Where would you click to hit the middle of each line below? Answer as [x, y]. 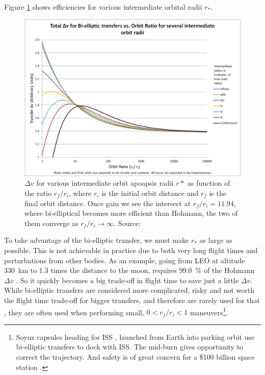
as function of [209, 183]
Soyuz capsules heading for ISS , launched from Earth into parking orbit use [135, 336]
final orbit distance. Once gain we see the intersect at [108, 203]
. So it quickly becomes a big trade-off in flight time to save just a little [127, 280]
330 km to [21, 270]
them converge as [51, 223]
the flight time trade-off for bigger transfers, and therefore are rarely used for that [132, 300]
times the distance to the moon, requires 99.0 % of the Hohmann [153, 270]
